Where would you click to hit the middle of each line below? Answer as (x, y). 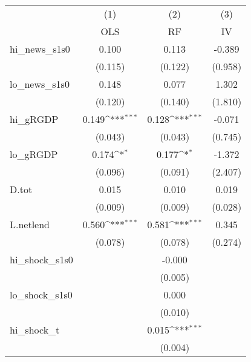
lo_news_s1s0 (40, 84)
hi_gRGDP (34, 119)
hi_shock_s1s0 (41, 259)
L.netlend (30, 224)
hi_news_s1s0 (40, 49)
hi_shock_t (35, 330)
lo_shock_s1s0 (41, 295)
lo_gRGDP (34, 154)
